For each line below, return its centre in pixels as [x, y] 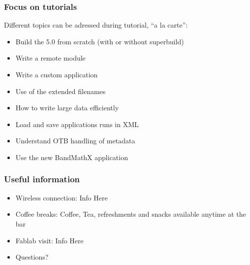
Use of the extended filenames [61, 91]
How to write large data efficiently [67, 108]
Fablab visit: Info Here [49, 240]
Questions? [32, 257]
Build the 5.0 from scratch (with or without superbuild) [100, 41]
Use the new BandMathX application [72, 157]
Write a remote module [50, 58]
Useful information [42, 179]
